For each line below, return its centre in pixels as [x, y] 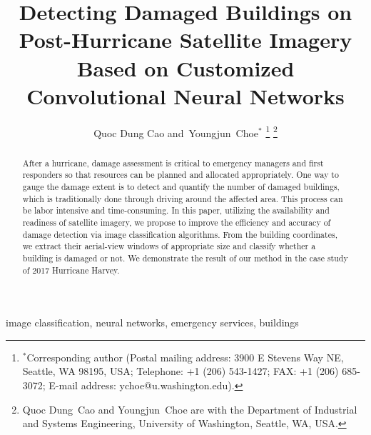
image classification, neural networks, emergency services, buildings [152, 322]
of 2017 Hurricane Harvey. [71, 270]
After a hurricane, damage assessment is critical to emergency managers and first [173, 162]
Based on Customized [185, 67]
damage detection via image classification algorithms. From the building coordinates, [180, 234]
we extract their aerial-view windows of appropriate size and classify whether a [169, 246]
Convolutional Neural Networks [185, 95]
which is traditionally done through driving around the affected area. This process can [183, 198]
